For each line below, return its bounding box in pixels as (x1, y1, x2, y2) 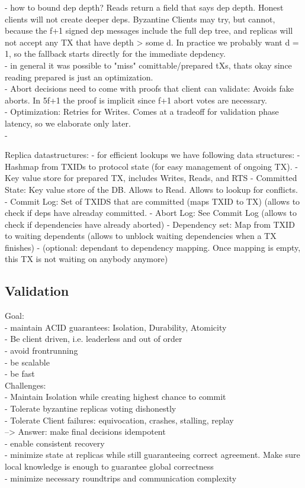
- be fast (5, 367, 35, 380)
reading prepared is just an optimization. (5, 70, 153, 83)
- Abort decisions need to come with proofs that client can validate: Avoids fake (5, 82, 294, 95)
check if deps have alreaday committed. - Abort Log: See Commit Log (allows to (5, 206, 297, 219)
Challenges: (5, 379, 46, 391)
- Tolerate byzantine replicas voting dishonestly (5, 402, 176, 415)
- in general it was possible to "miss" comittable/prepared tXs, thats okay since (5, 59, 292, 71)
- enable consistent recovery (5, 437, 105, 449)
